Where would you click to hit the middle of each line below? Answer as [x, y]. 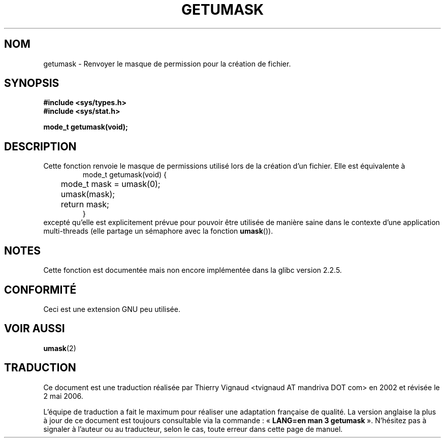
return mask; [85, 204]
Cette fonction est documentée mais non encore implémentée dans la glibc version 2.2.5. [193, 270]
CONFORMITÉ [40, 290]
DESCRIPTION [40, 146]
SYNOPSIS [32, 83]
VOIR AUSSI [35, 329]
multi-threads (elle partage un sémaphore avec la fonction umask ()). [158, 231]
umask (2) [60, 348]
